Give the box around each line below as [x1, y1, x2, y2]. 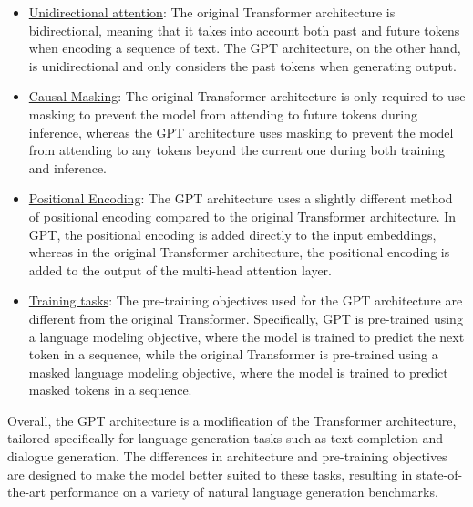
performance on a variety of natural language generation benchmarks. [49, 482, 438, 502]
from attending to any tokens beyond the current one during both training [28, 140, 445, 160]
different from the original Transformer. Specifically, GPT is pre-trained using [28, 308, 463, 327]
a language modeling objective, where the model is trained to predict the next [28, 326, 465, 346]
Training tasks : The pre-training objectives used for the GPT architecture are [28, 291, 463, 310]
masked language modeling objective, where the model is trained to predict [28, 362, 448, 381]
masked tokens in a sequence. [28, 380, 192, 399]
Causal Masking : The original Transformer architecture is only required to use [28, 87, 466, 106]
